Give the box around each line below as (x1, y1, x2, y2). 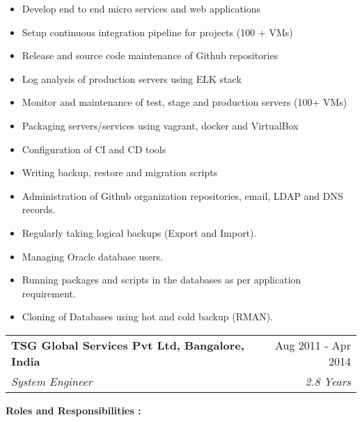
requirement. (22, 286, 76, 300)
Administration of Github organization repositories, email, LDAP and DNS (22, 188, 343, 203)
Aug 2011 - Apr (275, 336, 351, 353)
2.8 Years (305, 373, 351, 389)
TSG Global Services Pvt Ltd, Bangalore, (11, 336, 244, 353)
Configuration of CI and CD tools (22, 141, 166, 156)
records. (22, 202, 56, 217)
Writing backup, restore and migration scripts (22, 165, 218, 180)
